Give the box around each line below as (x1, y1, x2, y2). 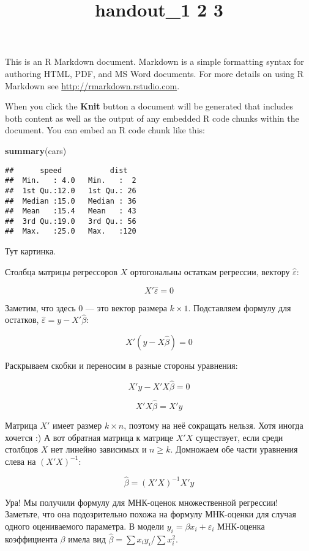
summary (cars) (5, 144, 67, 157)
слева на (5, 454, 36, 467)
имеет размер (53, 418, 102, 431)
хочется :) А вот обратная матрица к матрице (5, 431, 174, 443)
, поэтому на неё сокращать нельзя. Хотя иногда (124, 418, 303, 431)
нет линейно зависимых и (51, 443, 147, 456)
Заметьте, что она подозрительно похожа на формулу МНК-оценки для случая (5, 508, 297, 520)
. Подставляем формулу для (188, 301, 291, 314)
